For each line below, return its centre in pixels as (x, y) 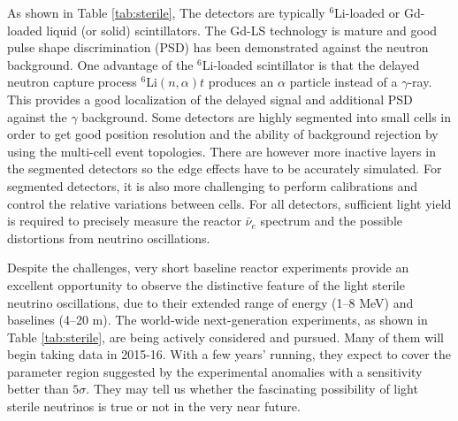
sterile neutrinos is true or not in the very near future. (154, 406)
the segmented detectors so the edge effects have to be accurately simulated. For (225, 168)
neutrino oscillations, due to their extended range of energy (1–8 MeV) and (210, 302)
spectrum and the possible (331, 221)
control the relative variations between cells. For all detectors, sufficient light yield (229, 203)
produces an (241, 82)
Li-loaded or (367, 12)
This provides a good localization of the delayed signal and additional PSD (210, 99)
